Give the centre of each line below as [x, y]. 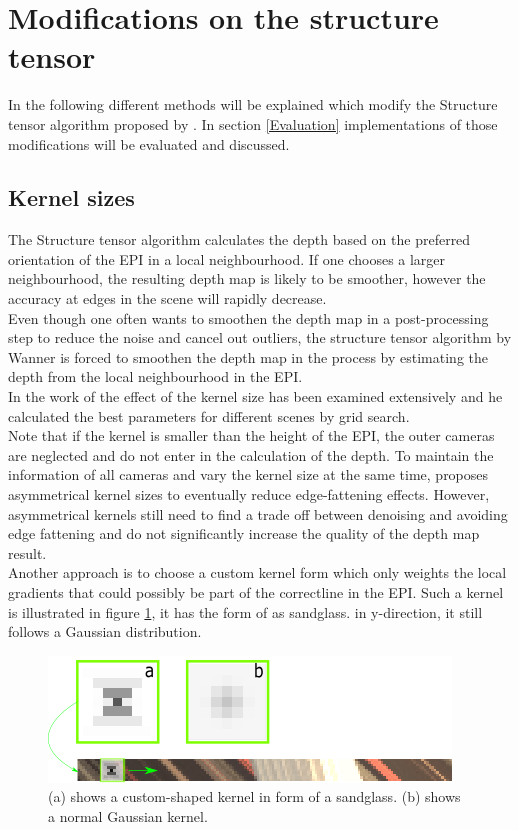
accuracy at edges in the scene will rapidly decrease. [167, 298]
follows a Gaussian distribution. [105, 631]
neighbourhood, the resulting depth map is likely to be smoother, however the [247, 278]
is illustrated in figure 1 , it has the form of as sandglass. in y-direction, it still [245, 611]
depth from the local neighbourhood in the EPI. [155, 376]
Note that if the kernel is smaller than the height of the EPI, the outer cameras [251, 435]
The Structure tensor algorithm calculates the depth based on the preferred [239, 239]
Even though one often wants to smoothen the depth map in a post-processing [248, 317]
